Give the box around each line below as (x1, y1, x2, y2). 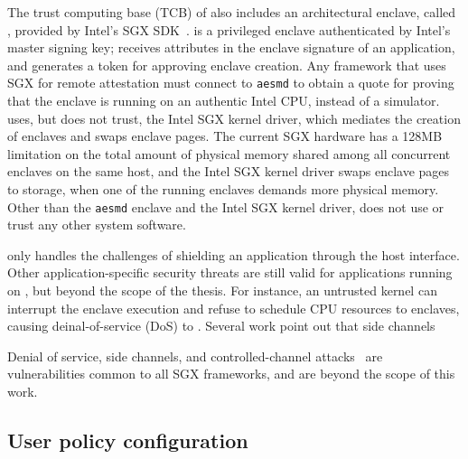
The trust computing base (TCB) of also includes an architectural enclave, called (7, 3, 456, 21)
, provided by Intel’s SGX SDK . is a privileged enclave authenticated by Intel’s (7, 20, 451, 39)
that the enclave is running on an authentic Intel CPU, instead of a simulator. (7, 91, 440, 110)
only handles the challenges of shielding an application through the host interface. (7, 245, 460, 264)
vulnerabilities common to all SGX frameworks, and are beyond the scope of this (7, 364, 455, 383)
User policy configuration (7, 426, 248, 454)
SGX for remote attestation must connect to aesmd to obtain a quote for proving (7, 73, 454, 92)
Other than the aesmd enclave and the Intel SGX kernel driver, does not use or (7, 197, 445, 216)
